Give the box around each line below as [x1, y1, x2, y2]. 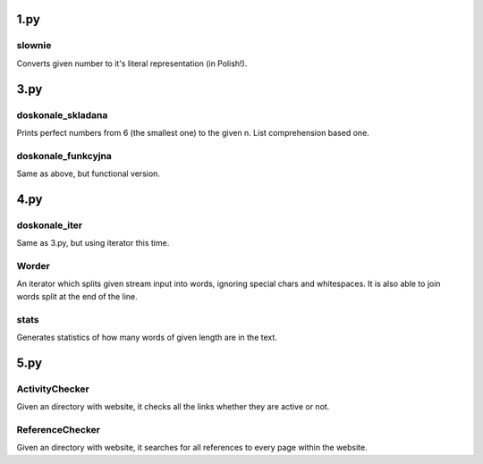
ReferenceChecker [16, 423, 100, 435]
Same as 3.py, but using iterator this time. [16, 238, 170, 249]
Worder [16, 259, 51, 272]
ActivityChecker [16, 383, 89, 395]
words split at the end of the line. [16, 291, 138, 301]
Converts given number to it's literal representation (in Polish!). [16, 58, 248, 69]
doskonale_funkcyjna [16, 149, 112, 162]
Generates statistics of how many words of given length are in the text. [16, 332, 277, 342]
